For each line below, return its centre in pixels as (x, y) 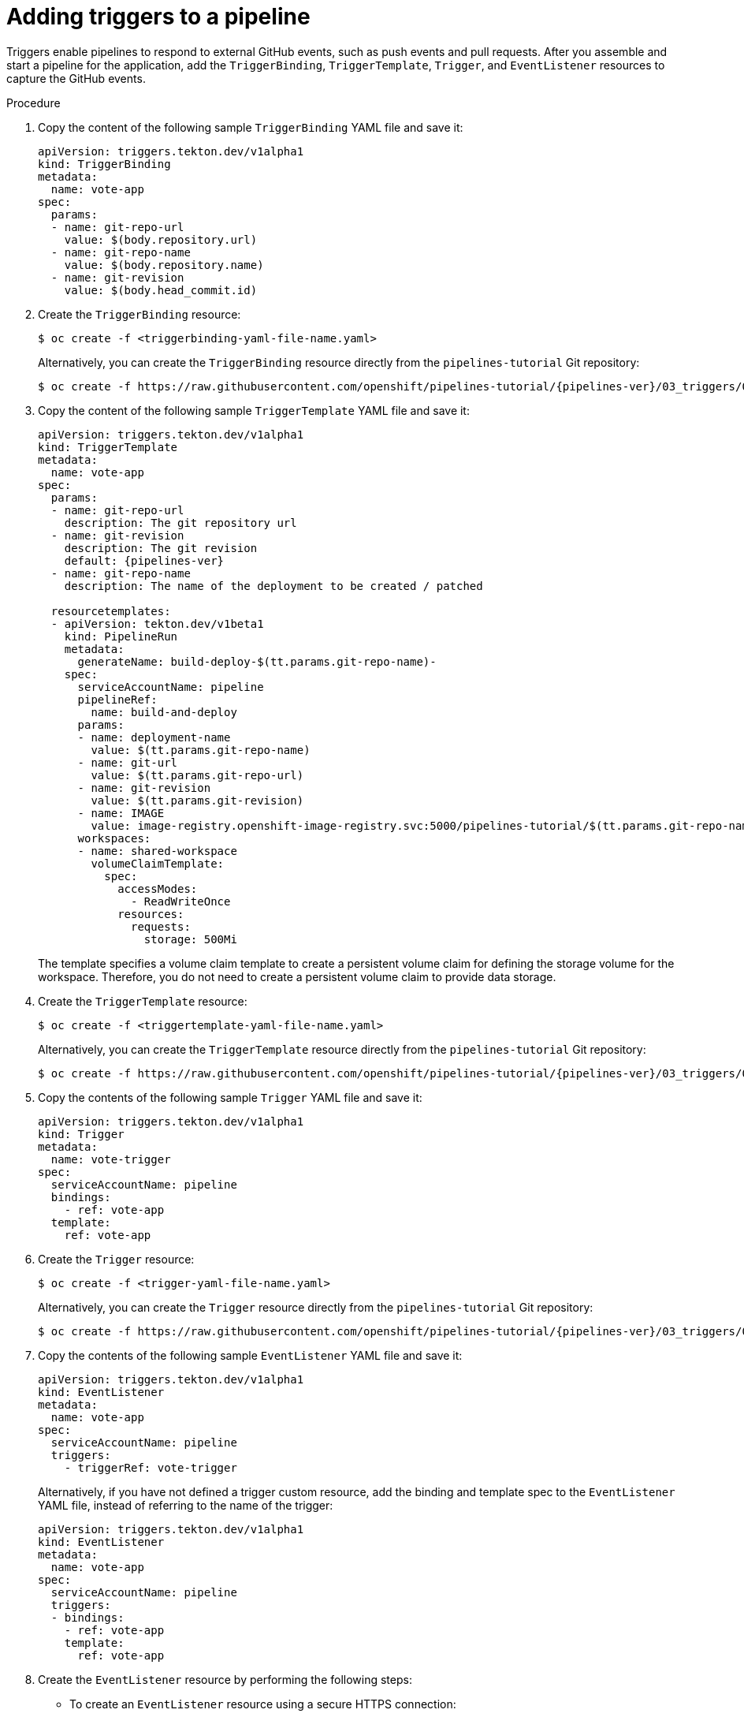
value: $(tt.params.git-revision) (197, 800)
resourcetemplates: (111, 611)
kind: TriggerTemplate (108, 447)
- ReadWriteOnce (181, 901)
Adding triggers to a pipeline (158, 17)
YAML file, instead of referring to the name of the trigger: (186, 1505)
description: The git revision (161, 548)
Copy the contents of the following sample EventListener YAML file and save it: (250, 1355)
